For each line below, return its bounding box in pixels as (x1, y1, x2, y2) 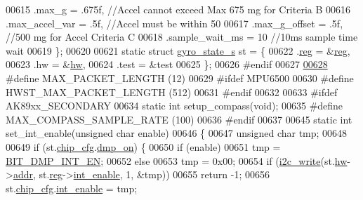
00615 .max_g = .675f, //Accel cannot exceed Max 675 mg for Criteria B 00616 (6, 2, 351, 16)
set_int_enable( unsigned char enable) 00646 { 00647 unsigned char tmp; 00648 (6, 126, 348, 140)
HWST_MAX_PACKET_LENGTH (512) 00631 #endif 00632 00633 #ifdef (6, 84, 338, 99)
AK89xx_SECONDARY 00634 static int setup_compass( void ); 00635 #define (6, 98, 343, 113)
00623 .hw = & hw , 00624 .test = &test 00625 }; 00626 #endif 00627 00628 (6, 57, 328, 72)
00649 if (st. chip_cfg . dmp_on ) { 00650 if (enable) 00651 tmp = (6, 139, 281, 154)
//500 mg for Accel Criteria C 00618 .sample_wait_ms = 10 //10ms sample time (6, 29, 358, 44)
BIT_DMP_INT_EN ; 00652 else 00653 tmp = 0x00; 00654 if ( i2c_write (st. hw (6, 153, 348, 168)
